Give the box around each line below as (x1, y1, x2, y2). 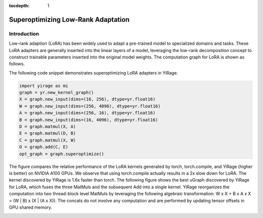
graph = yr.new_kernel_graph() (19, 90, 94, 95)
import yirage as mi (19, 83, 68, 89)
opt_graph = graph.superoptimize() (19, 151, 104, 157)
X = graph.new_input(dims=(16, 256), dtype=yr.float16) (19, 96, 156, 102)
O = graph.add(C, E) (19, 144, 68, 150)
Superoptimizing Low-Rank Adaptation (9, 15, 130, 24)
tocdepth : (9, 3, 30, 8)
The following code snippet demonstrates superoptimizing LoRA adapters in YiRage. (9, 70, 178, 75)
